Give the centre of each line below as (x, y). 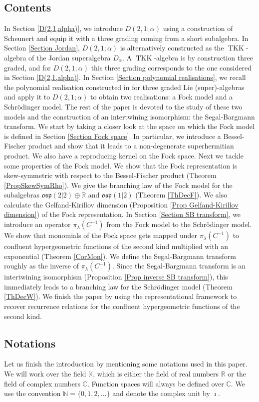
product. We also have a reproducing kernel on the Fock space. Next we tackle (124, 155)
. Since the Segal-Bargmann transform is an (179, 266)
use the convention (32, 393)
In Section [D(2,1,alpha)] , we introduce (63, 28)
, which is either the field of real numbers (156, 374)
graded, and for (27, 67)
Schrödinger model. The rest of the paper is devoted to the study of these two (123, 106)
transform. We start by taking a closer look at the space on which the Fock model (129, 126)
